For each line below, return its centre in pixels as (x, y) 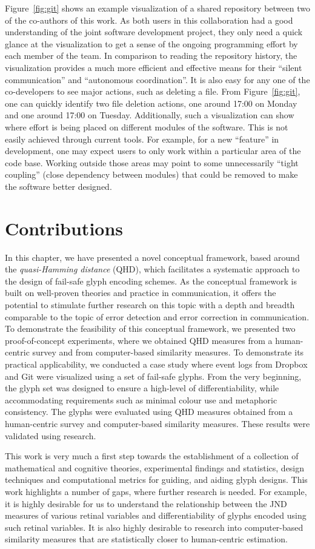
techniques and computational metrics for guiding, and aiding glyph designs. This (156, 480)
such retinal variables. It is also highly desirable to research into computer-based (154, 527)
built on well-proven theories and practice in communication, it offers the (141, 293)
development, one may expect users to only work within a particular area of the (153, 151)
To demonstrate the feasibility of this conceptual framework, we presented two (150, 328)
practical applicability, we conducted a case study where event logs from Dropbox (156, 364)
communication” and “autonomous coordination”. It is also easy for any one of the (157, 79)
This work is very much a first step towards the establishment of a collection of (152, 456)
